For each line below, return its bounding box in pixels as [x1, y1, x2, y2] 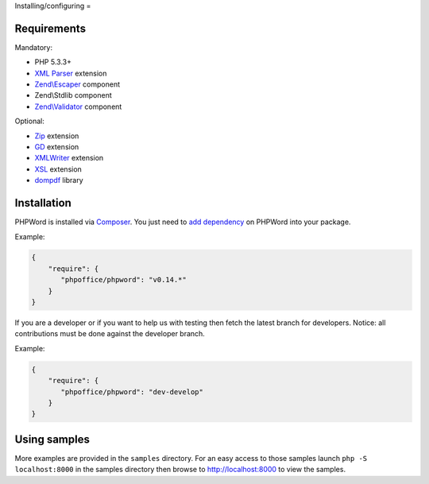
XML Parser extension [34, 68, 107, 78]
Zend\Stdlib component [34, 91, 113, 100]
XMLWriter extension [34, 153, 104, 163]
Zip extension [34, 131, 79, 141]
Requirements [14, 21, 87, 35]
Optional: [14, 116, 45, 126]
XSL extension [34, 164, 83, 174]
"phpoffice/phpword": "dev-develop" [60, 387, 204, 397]
